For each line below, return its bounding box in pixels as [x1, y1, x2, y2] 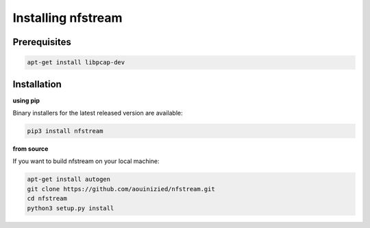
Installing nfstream [12, 10, 123, 25]
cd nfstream [27, 195, 68, 203]
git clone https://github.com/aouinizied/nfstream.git [27, 185, 215, 193]
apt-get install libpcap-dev [27, 59, 125, 66]
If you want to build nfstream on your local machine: [12, 157, 160, 165]
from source [12, 145, 49, 153]
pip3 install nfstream [27, 127, 103, 135]
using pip [12, 96, 40, 104]
